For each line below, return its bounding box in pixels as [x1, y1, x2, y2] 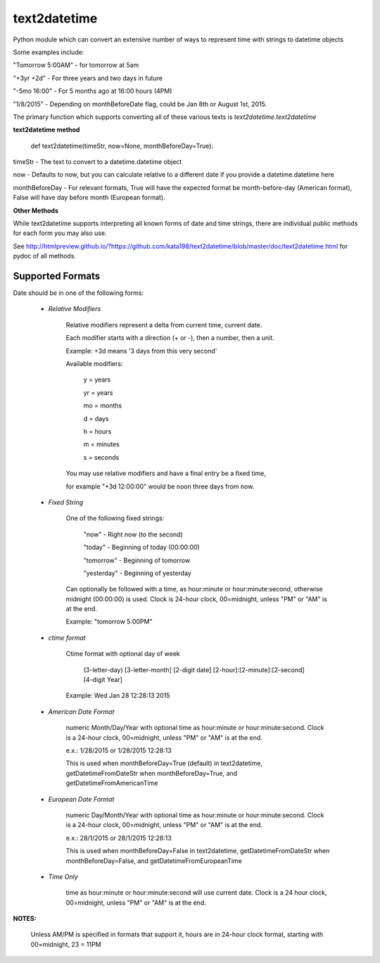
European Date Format [48, 795, 115, 803]
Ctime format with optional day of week [65, 650, 181, 658]
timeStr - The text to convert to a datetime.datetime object [13, 158, 182, 166]
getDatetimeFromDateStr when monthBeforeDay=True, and [65, 769, 238, 777]
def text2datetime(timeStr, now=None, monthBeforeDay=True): [30, 141, 214, 150]
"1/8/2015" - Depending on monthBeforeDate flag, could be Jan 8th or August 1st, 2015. [13, 99, 267, 108]
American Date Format [48, 707, 115, 716]
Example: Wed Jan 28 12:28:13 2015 [65, 691, 170, 700]
